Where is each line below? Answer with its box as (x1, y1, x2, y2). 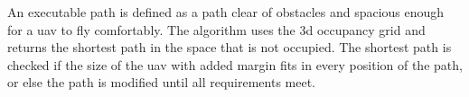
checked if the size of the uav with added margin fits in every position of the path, (7, 55, 463, 74)
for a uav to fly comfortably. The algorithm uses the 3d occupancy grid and (7, 20, 426, 39)
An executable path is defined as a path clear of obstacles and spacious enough (7, 3, 445, 21)
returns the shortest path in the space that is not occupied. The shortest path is (7, 38, 452, 57)
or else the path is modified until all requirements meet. (7, 73, 315, 92)
